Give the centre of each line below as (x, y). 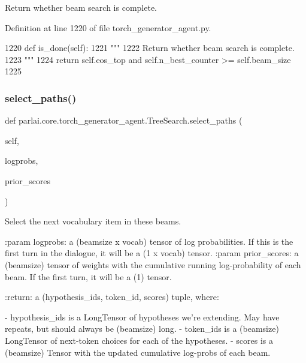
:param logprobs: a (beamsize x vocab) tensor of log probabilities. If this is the (149, 241)
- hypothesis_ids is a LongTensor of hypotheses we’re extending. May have (142, 316)
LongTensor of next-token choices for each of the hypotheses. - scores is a (139, 340)
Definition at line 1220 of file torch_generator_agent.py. (108, 27)
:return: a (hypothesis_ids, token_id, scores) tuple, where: (112, 297)
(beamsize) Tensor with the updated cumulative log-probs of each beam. (138, 352)
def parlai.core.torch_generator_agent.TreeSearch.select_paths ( (124, 120)
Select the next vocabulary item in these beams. (93, 221)
